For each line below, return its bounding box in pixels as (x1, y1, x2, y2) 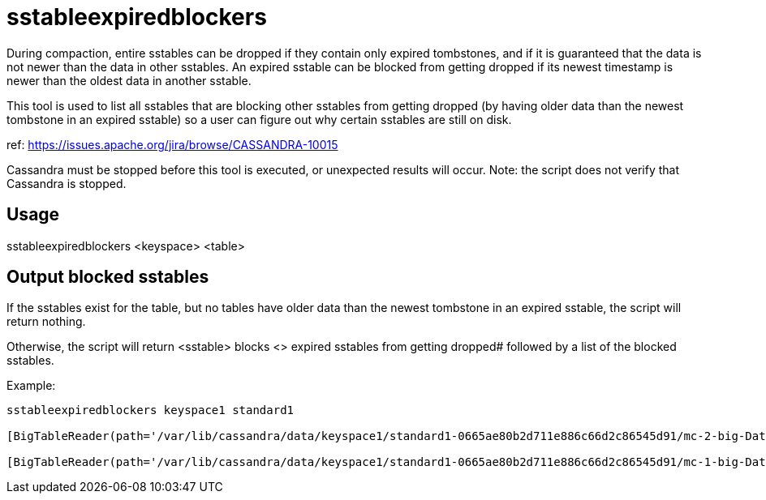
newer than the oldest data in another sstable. (6, 73, 252, 88)
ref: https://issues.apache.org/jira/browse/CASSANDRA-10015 (6, 137, 338, 152)
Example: (6, 378, 56, 393)
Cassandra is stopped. (6, 176, 127, 190)
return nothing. (6, 314, 86, 329)
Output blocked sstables (6, 267, 209, 288)
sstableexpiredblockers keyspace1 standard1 (6, 404, 295, 417)
